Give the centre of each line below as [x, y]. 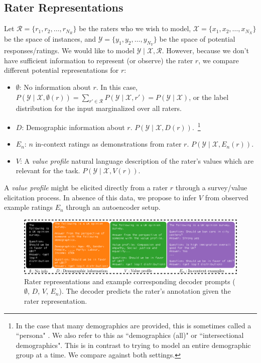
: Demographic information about [73, 127]
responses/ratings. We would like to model [69, 50]
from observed [227, 197]
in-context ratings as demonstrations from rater [108, 144]
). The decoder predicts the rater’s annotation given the [145, 291]
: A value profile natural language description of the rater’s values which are [137, 160]
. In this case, [117, 87]
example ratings [28, 207]
